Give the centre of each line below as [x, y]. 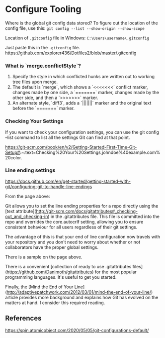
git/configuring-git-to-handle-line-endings [49, 186]
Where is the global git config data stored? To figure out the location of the [82, 23]
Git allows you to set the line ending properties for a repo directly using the [82, 206]
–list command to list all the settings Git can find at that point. [68, 137]
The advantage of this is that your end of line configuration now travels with [83, 236]
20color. [14, 157]
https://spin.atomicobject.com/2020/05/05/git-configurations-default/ [77, 330]
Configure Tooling [43, 9]
